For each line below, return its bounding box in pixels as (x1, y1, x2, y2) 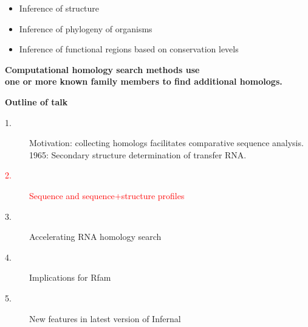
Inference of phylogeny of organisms (19, 22, 152, 35)
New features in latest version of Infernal (29, 312, 181, 325)
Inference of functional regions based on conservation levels (19, 43, 239, 55)
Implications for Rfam (29, 271, 111, 284)
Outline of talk (5, 95, 68, 108)
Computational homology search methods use (5, 63, 200, 76)
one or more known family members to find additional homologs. (5, 75, 282, 88)
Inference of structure (19, 2, 100, 14)
